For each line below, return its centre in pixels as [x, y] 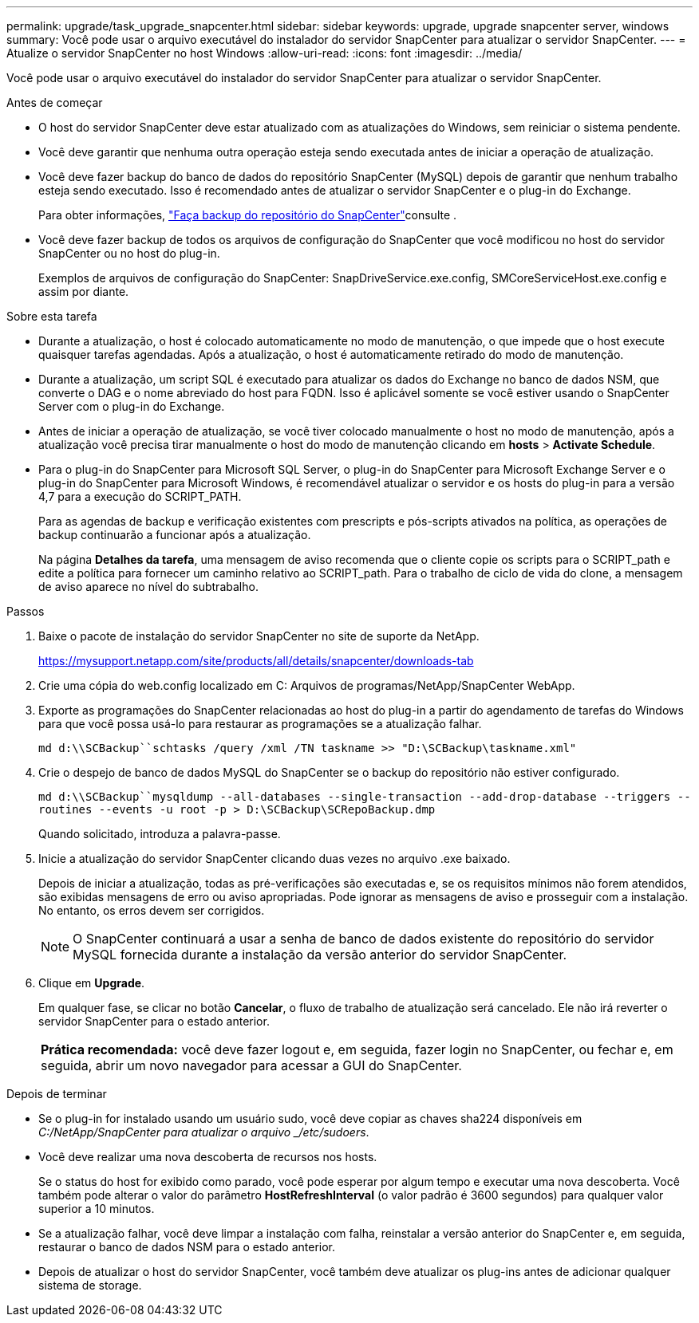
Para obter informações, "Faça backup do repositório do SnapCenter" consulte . [248, 215]
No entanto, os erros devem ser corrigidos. [152, 910]
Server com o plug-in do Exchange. [132, 406]
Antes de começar [55, 102]
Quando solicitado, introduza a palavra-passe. [160, 834]
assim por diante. [84, 291]
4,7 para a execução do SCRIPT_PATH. [140, 496]
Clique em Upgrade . [92, 983]
